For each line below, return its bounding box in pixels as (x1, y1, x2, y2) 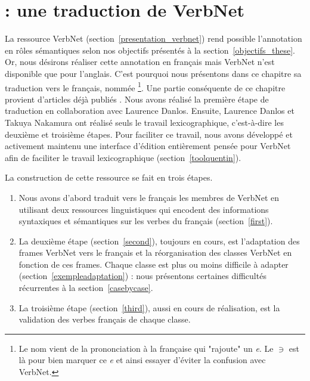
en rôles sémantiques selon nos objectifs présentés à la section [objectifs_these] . (5, 44, 295, 56)
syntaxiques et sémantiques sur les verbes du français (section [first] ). (18, 215, 273, 227)
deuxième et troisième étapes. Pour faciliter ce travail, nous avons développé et (5, 128, 293, 140)
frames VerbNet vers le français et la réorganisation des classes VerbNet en (18, 246, 292, 259)
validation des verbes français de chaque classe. (18, 313, 191, 326)
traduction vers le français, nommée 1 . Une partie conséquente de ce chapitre (5, 79, 286, 94)
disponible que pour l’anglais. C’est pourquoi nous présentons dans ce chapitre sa (5, 67, 302, 79)
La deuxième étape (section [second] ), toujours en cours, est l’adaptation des (18, 234, 300, 247)
